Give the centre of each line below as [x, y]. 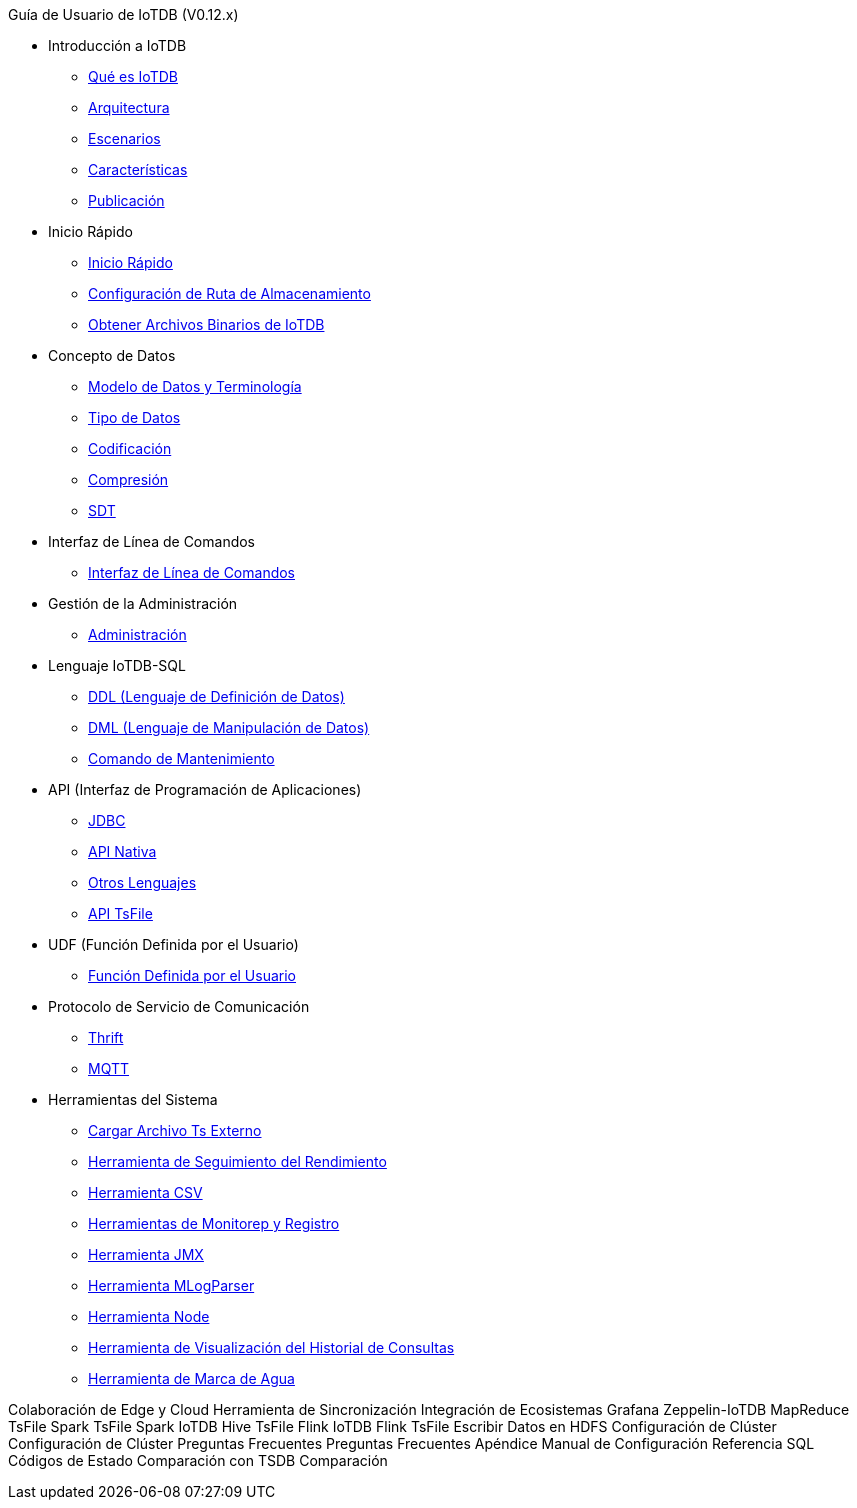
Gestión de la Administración [143, 603]
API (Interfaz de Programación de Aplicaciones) [205, 789]
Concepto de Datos [112, 355]
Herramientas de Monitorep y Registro [214, 1223]
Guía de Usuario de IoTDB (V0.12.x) [123, 14]
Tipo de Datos [134, 417]
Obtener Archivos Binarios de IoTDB [206, 324]
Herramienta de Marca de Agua [191, 1378]
